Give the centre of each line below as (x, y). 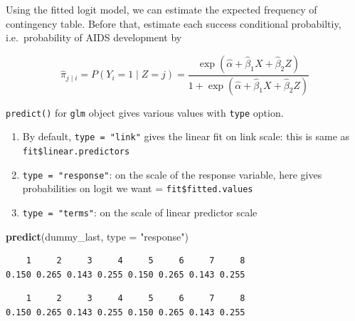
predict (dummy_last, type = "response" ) (97, 236)
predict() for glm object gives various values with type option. (145, 112)
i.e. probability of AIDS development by (94, 37)
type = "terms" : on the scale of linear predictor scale (140, 212)
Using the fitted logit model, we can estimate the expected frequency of (161, 9)
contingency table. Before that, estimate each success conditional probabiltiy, (174, 23)
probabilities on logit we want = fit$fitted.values (138, 188)
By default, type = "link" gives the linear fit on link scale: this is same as (186, 136)
